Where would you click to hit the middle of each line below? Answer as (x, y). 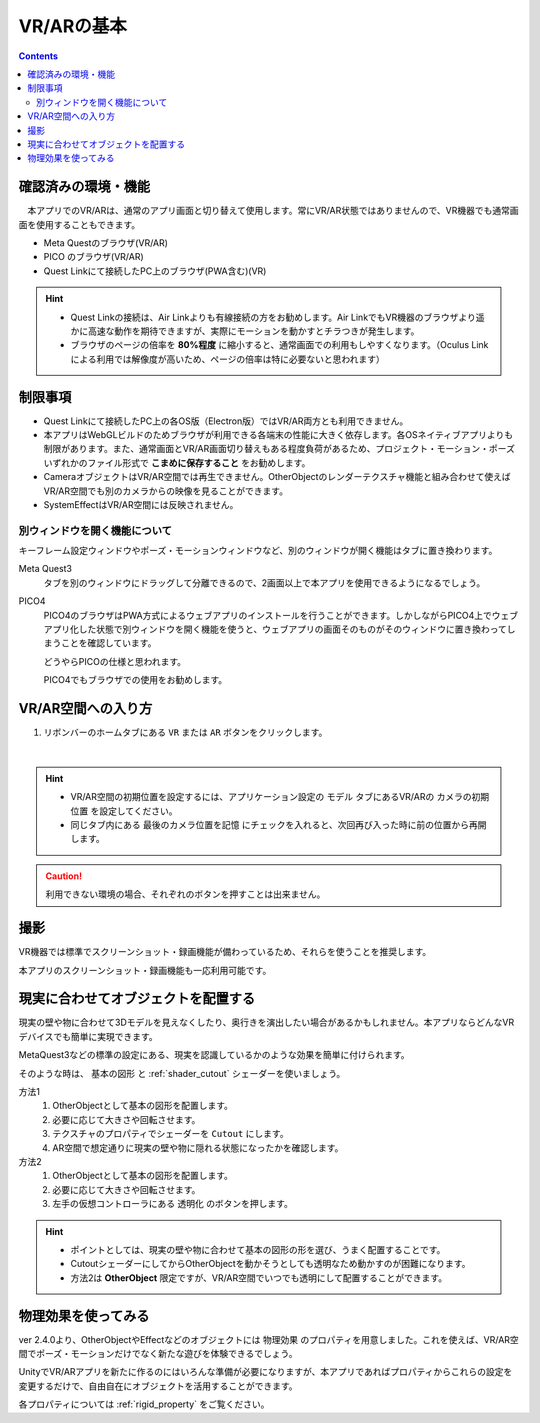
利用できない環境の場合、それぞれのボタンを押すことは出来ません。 (185, 894)
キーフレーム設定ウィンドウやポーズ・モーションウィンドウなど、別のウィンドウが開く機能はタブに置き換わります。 (258, 551)
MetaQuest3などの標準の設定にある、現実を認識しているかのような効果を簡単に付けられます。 (214, 1055)
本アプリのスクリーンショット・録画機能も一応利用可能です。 (145, 970)
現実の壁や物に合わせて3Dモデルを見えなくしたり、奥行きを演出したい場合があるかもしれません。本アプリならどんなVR (266, 1022)
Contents (38, 56)
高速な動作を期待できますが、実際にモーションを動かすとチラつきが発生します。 (253, 331)
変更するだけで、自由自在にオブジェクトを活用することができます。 (158, 1386)
